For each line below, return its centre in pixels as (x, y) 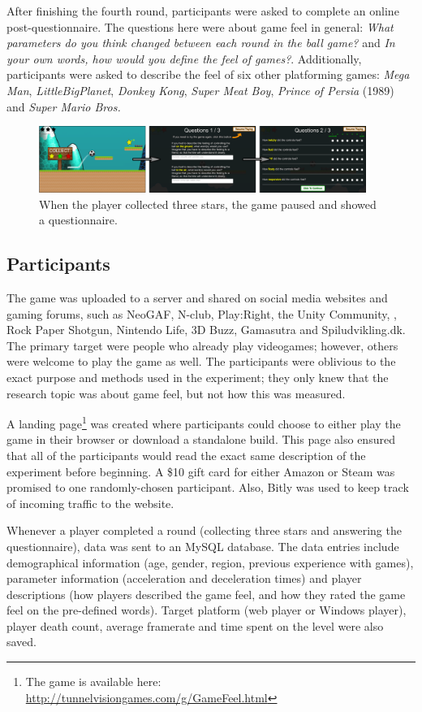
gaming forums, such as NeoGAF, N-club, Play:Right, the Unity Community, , (202, 313)
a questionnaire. (78, 220)
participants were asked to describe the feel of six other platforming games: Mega (208, 74)
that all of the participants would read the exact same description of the (186, 455)
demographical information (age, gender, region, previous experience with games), (210, 562)
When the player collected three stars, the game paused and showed (208, 204)
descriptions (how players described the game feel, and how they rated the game (206, 594)
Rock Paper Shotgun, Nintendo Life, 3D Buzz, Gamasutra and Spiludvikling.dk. (206, 330)
